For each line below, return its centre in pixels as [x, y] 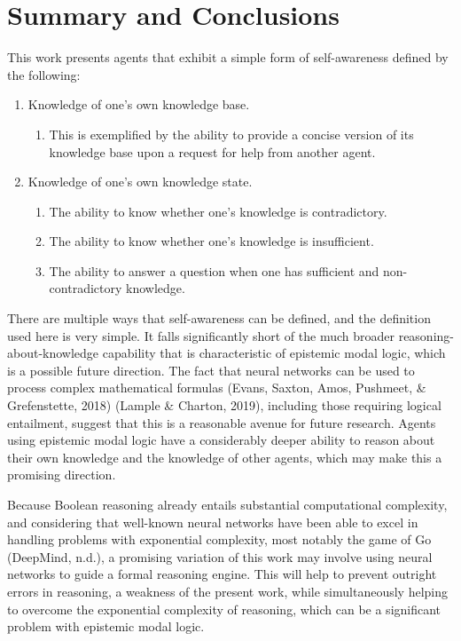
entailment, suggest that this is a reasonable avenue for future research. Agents [222, 422]
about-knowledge [53, 353]
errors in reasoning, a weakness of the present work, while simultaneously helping [227, 591]
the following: [44, 74]
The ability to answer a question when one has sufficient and [214, 270]
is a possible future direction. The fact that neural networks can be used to [211, 370]
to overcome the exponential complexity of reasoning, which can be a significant [224, 609]
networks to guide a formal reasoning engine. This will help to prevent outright [222, 574]
